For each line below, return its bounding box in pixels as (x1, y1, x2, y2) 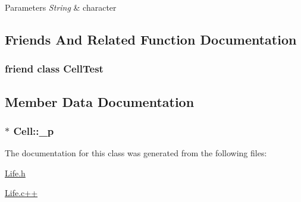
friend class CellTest (5, 61, 104, 76)
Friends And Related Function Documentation (5, 30, 297, 48)
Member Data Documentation (5, 92, 195, 111)
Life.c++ (5, 187, 38, 199)
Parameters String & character (5, 1, 117, 13)
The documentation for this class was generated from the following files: (5, 147, 267, 159)
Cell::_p (13, 123, 54, 138)
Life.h (5, 166, 26, 179)
